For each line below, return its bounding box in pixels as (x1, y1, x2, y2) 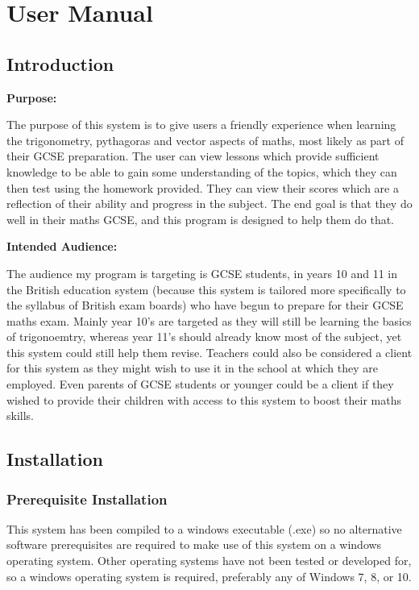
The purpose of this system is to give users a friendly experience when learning (6, 116, 396, 133)
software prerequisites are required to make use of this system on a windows (6, 536, 382, 553)
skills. (6, 407, 34, 424)
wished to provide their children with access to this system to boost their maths (6, 391, 401, 408)
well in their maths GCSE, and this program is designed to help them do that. (6, 210, 395, 227)
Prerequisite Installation (6, 488, 168, 509)
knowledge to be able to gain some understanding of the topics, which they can (6, 163, 397, 180)
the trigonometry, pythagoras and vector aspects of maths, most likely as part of (6, 131, 404, 148)
